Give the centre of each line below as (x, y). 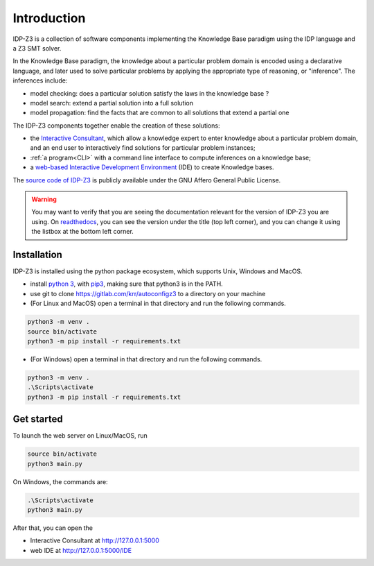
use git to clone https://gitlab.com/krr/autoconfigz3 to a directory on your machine (148, 293)
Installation (37, 255)
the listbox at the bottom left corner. (83, 232)
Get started (38, 419)
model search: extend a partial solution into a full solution (112, 103)
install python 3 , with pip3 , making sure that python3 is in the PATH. (126, 284)
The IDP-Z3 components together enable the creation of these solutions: (116, 126)
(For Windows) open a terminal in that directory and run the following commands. (146, 359)
